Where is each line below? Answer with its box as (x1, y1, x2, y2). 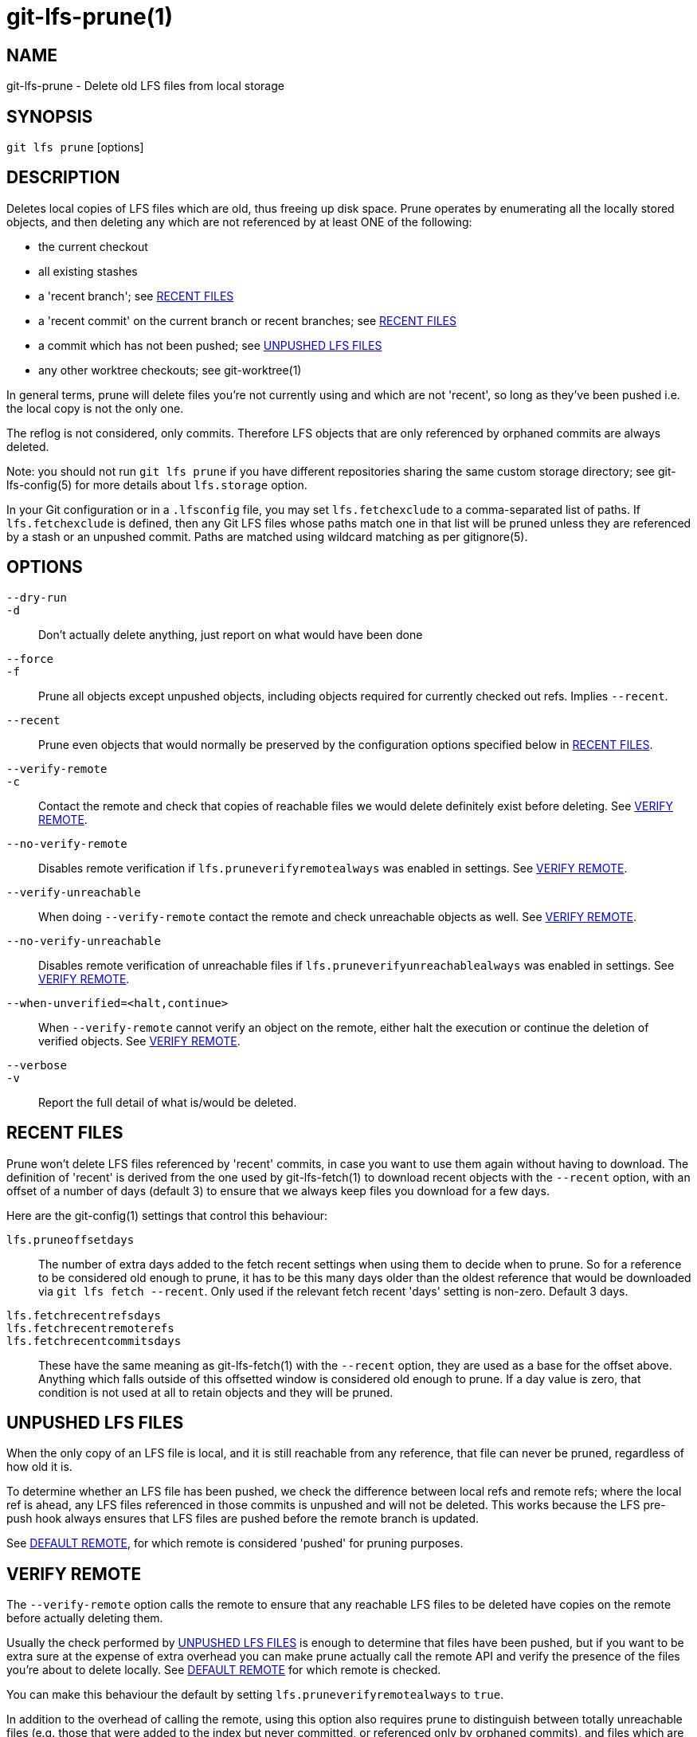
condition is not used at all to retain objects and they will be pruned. (38, 1385, 394, 1399)
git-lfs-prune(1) (6, 3, 173, 30)
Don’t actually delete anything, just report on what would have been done (38, 627, 423, 641)
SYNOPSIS (6, 106, 93, 127)
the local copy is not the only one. (6, 401, 184, 415)
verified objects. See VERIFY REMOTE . (38, 1033, 241, 1048)
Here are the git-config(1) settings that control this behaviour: (6, 1208, 328, 1222)
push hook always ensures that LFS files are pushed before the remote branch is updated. (6, 1512, 480, 1526)
